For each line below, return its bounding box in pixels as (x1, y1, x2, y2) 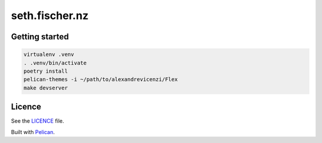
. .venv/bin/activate (23, 60, 87, 66)
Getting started (11, 32, 69, 42)
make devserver (23, 84, 68, 91)
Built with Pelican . (11, 128, 55, 135)
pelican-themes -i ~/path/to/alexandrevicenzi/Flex (23, 76, 178, 83)
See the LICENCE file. (11, 117, 64, 125)
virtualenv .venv (23, 51, 75, 58)
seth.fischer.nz (11, 9, 89, 22)
